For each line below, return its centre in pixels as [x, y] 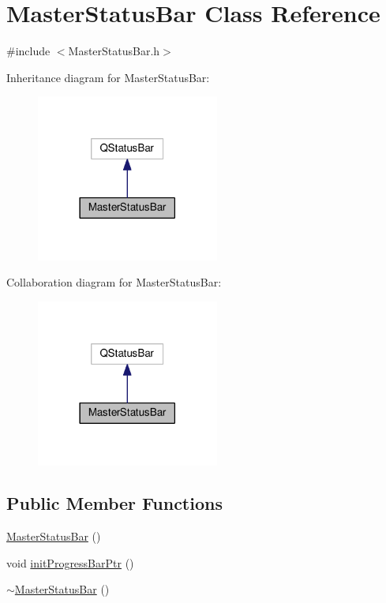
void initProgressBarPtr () [70, 562]
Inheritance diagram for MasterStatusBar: [108, 77]
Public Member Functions [114, 503]
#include [28, 51]
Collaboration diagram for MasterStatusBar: [114, 282]
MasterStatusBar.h [114, 51]
